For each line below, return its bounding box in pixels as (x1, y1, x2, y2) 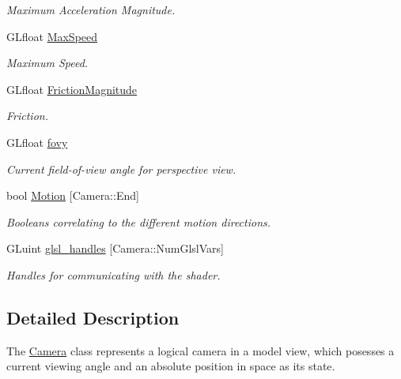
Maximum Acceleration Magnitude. (6, 2, 176, 17)
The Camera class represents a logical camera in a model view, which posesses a (6, 342, 395, 358)
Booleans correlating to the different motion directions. (6, 213, 271, 230)
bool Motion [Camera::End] (6, 187, 139, 204)
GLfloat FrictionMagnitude (6, 81, 138, 97)
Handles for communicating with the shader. (6, 266, 221, 283)
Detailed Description (6, 305, 180, 329)
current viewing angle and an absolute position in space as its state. (6, 358, 335, 374)
